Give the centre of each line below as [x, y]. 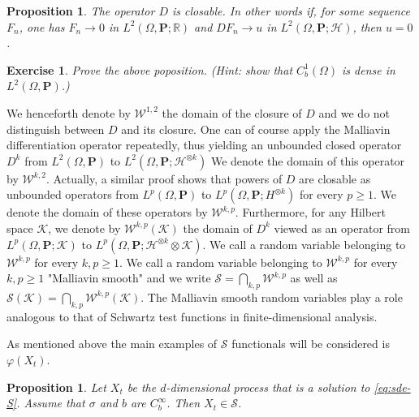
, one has [42, 26]
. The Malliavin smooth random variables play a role [272, 297]
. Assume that [51, 403]
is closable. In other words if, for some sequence [291, 11]
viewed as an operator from [342, 228]
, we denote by [84, 228]
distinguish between [56, 129]
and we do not [354, 112]
